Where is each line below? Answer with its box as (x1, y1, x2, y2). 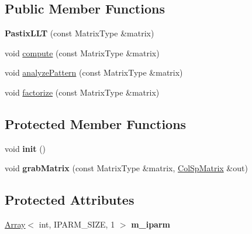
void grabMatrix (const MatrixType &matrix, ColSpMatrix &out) (5, 162, 248, 174)
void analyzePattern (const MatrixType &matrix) (5, 66, 183, 79)
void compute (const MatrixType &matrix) (5, 46, 160, 59)
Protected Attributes (5, 191, 134, 209)
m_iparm (131, 218, 170, 230)
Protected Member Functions (5, 114, 187, 133)
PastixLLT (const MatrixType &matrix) (5, 27, 154, 39)
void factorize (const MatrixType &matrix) (5, 86, 160, 98)
